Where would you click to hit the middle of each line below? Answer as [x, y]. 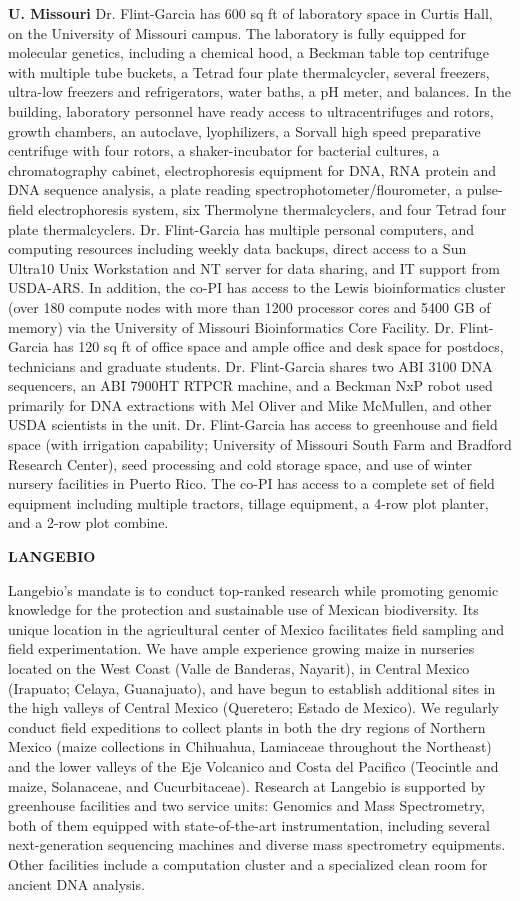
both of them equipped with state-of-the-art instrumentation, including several [249, 824]
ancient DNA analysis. [76, 883]
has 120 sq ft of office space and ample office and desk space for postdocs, [278, 346]
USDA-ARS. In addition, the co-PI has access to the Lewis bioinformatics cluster [257, 287]
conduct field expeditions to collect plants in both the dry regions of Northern [247, 726]
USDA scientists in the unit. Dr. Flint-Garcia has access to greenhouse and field [253, 424]
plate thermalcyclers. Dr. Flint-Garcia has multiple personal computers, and [241, 228]
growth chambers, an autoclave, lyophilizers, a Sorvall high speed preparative [244, 130]
